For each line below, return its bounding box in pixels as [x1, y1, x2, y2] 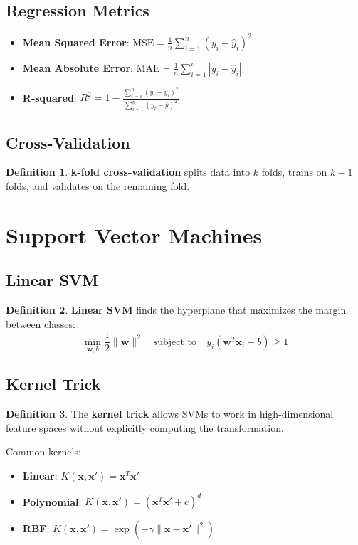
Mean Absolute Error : [22, 60, 133, 75]
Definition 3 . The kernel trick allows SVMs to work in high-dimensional [6, 406, 334, 421]
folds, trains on [261, 164, 327, 179]
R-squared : [22, 90, 77, 105]
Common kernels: [6, 444, 81, 459]
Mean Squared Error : [22, 34, 130, 49]
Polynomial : [22, 494, 82, 509]
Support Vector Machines [6, 220, 263, 249]
